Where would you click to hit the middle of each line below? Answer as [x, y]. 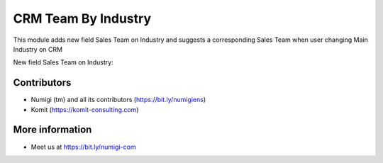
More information [52, 130]
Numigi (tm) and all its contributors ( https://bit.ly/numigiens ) [118, 100]
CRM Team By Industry [82, 18]
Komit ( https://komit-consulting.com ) [85, 109]
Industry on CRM [38, 49]
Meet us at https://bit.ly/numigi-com [83, 147]
